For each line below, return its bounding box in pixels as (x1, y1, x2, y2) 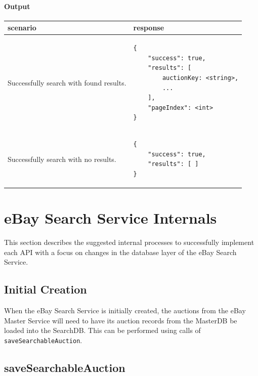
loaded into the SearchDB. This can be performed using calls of (4, 325, 201, 336)
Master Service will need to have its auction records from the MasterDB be (4, 315, 237, 325)
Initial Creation (4, 281, 87, 297)
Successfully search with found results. (8, 77, 126, 88)
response (133, 22, 164, 33)
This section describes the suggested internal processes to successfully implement (4, 237, 254, 247)
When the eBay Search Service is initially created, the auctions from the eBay (4, 305, 246, 316)
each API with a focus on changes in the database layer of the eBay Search (4, 246, 237, 257)
